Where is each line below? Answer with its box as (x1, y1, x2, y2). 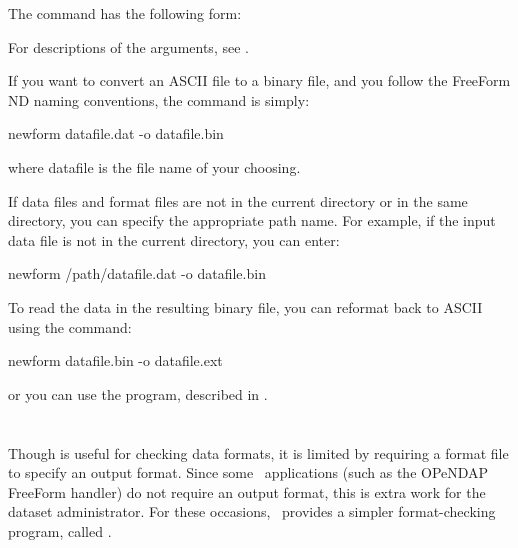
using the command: (8, 316, 132, 337)
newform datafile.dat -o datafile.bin (8, 123, 224, 144)
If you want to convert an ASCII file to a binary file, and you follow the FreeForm (8, 70, 511, 91)
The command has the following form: (8, 3, 242, 23)
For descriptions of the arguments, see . (8, 36, 249, 57)
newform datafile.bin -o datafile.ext (8, 350, 223, 371)
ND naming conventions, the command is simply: (8, 89, 310, 110)
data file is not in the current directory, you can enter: (8, 229, 340, 250)
